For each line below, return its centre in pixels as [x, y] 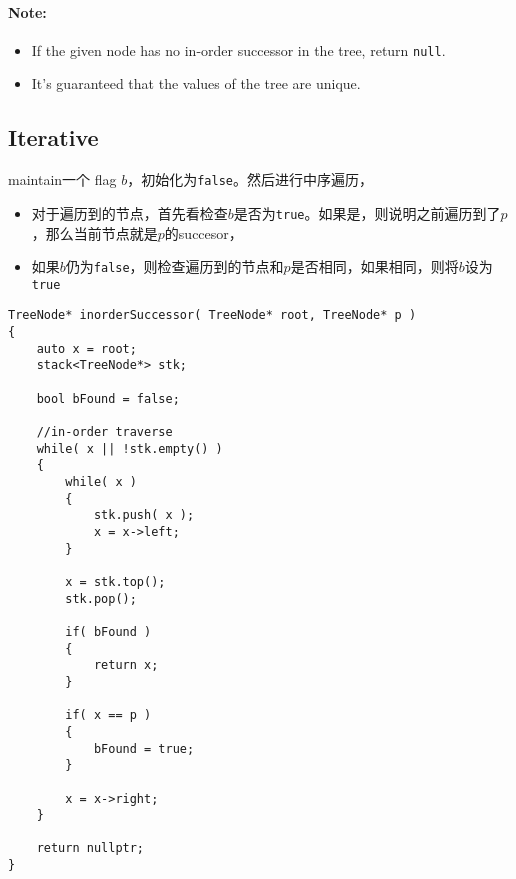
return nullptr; [90, 848]
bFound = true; [144, 748]
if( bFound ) [108, 631]
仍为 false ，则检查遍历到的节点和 [174, 266]
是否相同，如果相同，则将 [374, 266]
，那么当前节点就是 [94, 232]
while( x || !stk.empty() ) [129, 448]
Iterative [53, 137]
